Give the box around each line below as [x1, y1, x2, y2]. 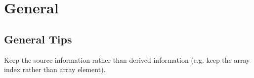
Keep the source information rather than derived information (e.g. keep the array [4, 54, 250, 65]
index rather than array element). [4, 64, 106, 75]
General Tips [4, 31, 72, 46]
